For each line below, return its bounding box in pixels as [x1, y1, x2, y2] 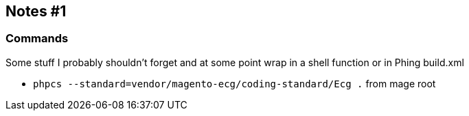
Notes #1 [5, 3, 67, 20]
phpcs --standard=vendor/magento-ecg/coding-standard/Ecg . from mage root [33, 77, 436, 89]
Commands [5, 31, 69, 46]
